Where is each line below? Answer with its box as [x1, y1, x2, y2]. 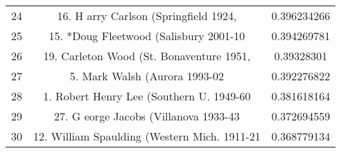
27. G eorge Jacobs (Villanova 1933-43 [54, 108, 240, 124]
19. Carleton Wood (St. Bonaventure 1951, [43, 48, 251, 64]
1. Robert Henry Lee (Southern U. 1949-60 [43, 88, 251, 104]
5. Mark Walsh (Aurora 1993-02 [69, 68, 225, 84]
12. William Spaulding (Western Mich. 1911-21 [33, 128, 261, 144]
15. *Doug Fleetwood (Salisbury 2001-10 [49, 28, 245, 44]
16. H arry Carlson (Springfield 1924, [57, 8, 237, 24]
